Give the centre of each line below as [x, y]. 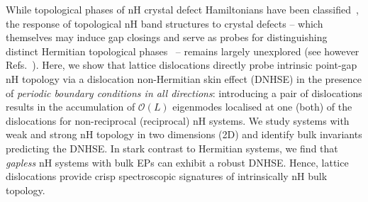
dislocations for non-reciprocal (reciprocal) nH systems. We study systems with [178, 120]
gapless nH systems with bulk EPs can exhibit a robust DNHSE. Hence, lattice [177, 162]
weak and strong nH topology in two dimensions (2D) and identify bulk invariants [184, 134]
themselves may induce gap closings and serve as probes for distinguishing [167, 37]
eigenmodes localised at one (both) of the [262, 107]
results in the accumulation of [71, 107]
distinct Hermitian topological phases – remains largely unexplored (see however [183, 51]
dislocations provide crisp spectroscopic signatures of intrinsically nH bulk [167, 176]
